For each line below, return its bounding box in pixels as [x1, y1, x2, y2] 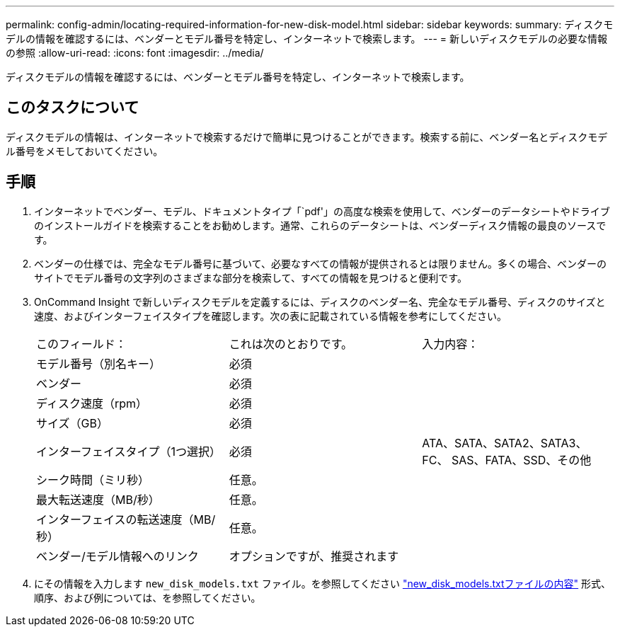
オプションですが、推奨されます [229, 548, 399, 563]
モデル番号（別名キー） [36, 356, 161, 371]
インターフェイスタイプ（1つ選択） [36, 444, 222, 459]
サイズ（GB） [36, 415, 108, 430]
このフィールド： [36, 336, 127, 351]
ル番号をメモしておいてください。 [6, 144, 163, 157]
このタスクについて [6, 98, 139, 117]
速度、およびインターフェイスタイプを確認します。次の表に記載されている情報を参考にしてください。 [34, 309, 507, 322]
